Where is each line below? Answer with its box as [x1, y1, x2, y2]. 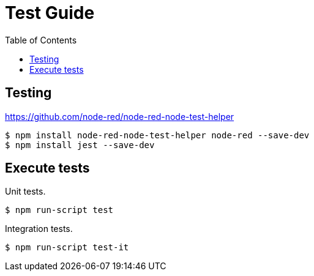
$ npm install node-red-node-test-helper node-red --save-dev [5, 130, 310, 140]
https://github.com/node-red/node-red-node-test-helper [5, 111, 234, 122]
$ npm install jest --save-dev [5, 140, 155, 150]
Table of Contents [5, 34, 77, 45]
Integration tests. [5, 223, 73, 234]
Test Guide [5, 2, 95, 23]
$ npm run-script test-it [5, 242, 129, 253]
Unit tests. [5, 186, 46, 197]
